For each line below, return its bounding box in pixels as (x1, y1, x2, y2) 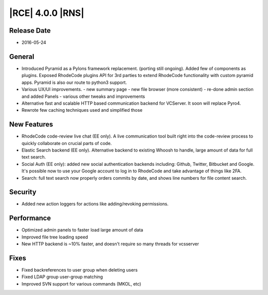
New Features (9, 120, 53, 129)
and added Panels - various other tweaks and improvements (21, 93, 145, 99)
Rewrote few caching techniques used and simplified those (21, 107, 142, 113)
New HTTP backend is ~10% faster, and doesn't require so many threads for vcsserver (21, 241, 200, 247)
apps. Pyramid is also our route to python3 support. (21, 79, 127, 85)
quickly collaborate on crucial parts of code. (21, 140, 112, 146)
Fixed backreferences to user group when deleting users (21, 267, 138, 273)
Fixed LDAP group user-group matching (21, 274, 103, 280)
